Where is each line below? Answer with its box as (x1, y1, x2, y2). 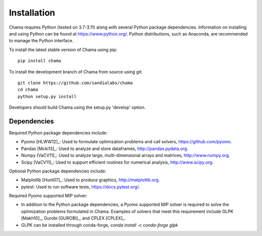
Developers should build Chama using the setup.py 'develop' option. (9, 104, 146, 110)
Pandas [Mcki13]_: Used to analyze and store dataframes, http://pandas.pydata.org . (21, 146, 189, 152)
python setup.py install (17, 94, 77, 99)
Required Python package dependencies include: (9, 130, 108, 135)
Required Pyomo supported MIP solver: (9, 193, 87, 199)
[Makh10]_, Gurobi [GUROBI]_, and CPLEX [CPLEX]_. (21, 215, 126, 221)
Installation (9, 7, 55, 18)
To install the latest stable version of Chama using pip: (9, 47, 117, 52)
